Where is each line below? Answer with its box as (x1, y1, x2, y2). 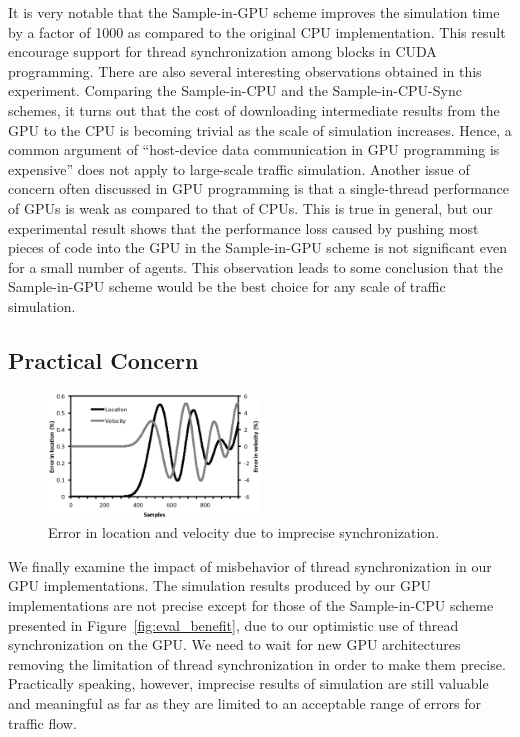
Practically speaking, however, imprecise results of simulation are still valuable (8, 673, 489, 694)
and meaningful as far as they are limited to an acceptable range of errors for (8, 692, 482, 713)
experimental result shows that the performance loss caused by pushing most (8, 217, 479, 238)
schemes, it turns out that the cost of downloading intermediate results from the (8, 99, 500, 120)
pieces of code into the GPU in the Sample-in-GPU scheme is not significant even (8, 237, 508, 258)
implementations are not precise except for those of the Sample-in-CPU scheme (8, 594, 494, 615)
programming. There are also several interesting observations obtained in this (8, 60, 482, 81)
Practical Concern (8, 344, 199, 375)
